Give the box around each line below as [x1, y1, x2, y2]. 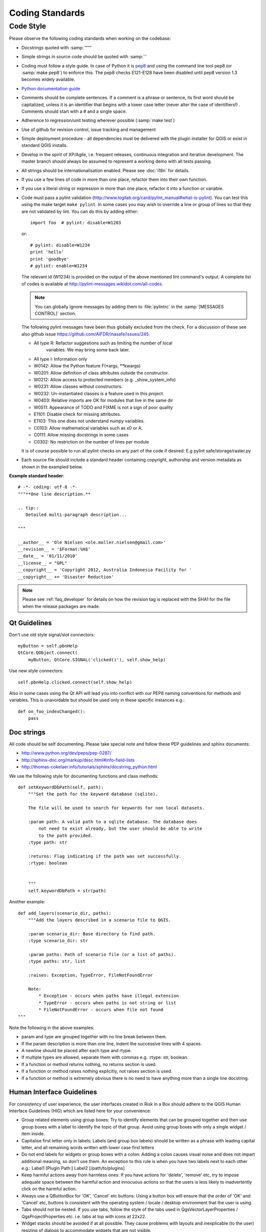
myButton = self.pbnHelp [18, 643, 78, 649]
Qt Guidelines [9, 618, 52, 627]
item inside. [21, 1131, 45, 1137]
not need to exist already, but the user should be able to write [38, 826, 202, 831]
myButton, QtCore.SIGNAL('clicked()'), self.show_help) [28, 657, 166, 662]
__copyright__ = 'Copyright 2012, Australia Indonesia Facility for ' [18, 567, 192, 573]
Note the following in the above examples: [9, 1025, 95, 1030]
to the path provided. [38, 833, 94, 838]
